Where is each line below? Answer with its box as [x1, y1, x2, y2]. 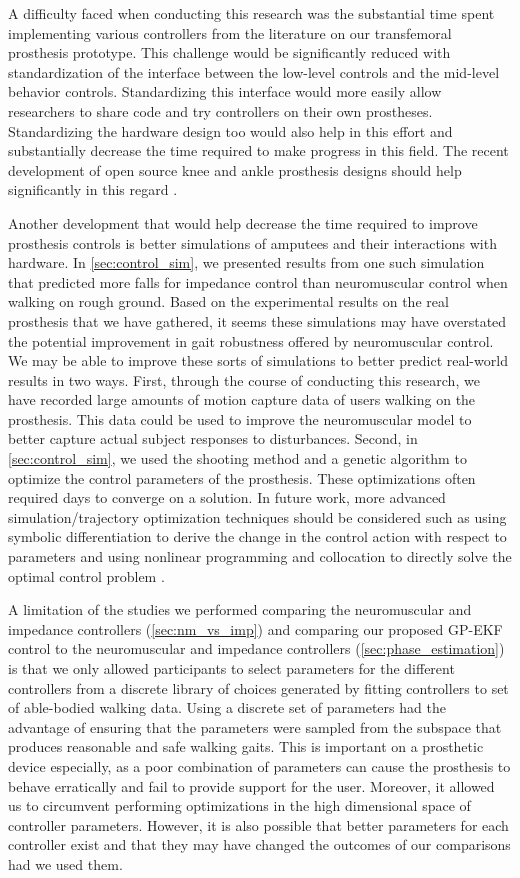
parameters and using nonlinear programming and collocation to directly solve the [8, 546, 512, 567]
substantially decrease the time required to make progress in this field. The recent [8, 140, 509, 161]
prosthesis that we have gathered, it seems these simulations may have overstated [8, 310, 507, 331]
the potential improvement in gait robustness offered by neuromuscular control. [8, 330, 494, 351]
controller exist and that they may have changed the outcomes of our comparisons [8, 834, 511, 855]
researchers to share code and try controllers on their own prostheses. [8, 100, 433, 121]
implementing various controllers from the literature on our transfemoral [8, 22, 452, 43]
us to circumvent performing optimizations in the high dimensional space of [8, 795, 471, 816]
